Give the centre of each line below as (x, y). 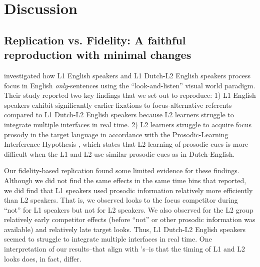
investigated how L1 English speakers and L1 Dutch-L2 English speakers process (127, 75)
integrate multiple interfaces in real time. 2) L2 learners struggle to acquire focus (128, 124)
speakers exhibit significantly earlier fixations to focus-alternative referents (118, 105)
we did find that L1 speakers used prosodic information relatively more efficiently (128, 190)
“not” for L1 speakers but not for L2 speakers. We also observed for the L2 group (129, 209)
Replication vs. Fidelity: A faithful (95, 40)
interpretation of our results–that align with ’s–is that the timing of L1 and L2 (124, 249)
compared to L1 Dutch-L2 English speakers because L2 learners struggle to (119, 115)
